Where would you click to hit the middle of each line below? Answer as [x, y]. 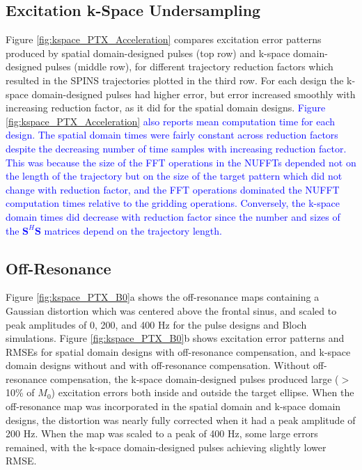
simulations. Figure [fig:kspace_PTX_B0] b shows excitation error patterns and [175, 338]
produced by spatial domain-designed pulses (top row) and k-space [148, 53]
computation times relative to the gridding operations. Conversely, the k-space [173, 203]
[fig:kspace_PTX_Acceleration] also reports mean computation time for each [171, 121]
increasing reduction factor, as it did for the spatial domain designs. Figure [166, 108]
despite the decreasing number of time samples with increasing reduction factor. [176, 148]
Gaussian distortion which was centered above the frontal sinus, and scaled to [171, 310]
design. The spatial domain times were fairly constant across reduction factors [172, 135]
